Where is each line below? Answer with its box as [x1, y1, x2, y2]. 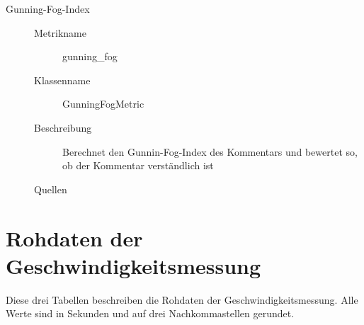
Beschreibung [34, 120, 92, 135]
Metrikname [34, 25, 86, 40]
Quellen [34, 181, 67, 196]
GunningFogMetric [62, 96, 144, 111]
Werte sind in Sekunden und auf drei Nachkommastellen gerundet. [6, 306, 295, 321]
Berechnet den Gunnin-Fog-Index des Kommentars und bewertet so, [62, 144, 358, 159]
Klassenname [34, 72, 91, 87]
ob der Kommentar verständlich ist [62, 158, 214, 173]
